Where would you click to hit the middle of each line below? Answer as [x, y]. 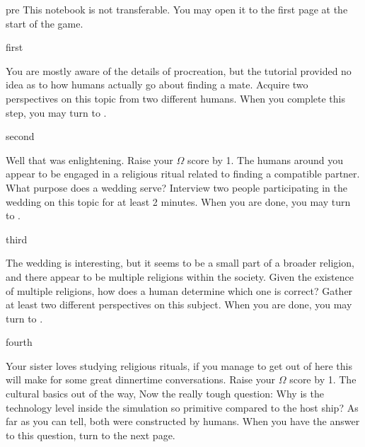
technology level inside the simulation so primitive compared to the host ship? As [182, 407]
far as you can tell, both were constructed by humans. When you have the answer [183, 421]
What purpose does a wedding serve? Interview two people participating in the [176, 187]
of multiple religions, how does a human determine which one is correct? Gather [179, 290]
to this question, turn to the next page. [91, 435]
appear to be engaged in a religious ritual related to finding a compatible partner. [183, 174]
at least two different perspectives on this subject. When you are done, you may [179, 304]
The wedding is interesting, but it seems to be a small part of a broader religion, [180, 263]
